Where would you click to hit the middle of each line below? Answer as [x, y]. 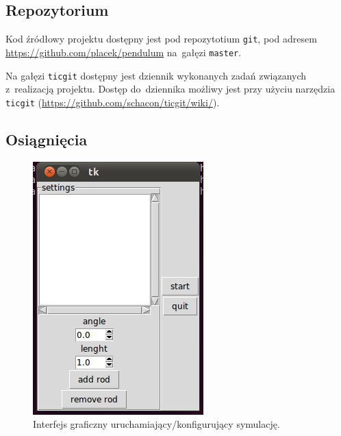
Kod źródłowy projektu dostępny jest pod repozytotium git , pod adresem [161, 39]
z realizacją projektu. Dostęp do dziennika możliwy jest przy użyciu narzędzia [170, 89]
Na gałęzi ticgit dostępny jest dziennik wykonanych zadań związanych [156, 75]
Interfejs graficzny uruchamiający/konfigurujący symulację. [156, 424]
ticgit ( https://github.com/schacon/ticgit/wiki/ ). [113, 102]
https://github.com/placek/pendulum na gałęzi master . [124, 52]
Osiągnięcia [47, 139]
